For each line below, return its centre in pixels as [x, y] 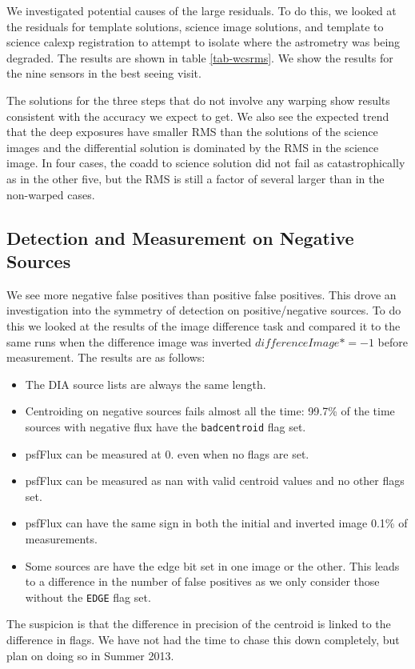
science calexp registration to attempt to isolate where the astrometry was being [204, 42]
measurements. [61, 538]
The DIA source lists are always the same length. [146, 384]
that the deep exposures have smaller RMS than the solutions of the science [192, 132]
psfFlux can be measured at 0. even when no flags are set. [167, 453]
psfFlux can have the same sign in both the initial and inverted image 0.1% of [216, 523]
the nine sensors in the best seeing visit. [104, 73]
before [393, 341]
